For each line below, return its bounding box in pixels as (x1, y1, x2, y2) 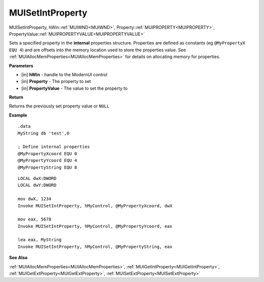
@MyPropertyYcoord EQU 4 (18, 158, 77, 163)
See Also (9, 255, 28, 261)
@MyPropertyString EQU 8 (18, 164, 77, 170)
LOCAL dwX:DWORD (18, 176, 57, 181)
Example (9, 112, 27, 118)
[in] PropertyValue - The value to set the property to (21, 85, 128, 91)
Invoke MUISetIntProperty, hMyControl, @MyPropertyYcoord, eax (18, 223, 173, 229)
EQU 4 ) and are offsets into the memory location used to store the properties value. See (9, 47, 186, 53)
